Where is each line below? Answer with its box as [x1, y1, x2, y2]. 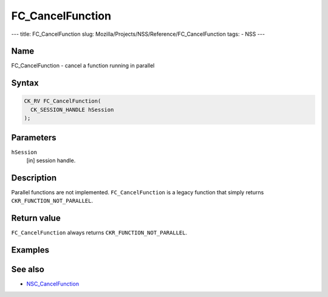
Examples [11, 245, 50, 255]
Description [11, 172, 57, 183]
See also [11, 264, 45, 275]
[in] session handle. [26, 157, 76, 164]
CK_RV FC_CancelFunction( [24, 98, 101, 104]
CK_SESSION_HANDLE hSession [30, 106, 114, 113]
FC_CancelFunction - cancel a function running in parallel [11, 62, 155, 69]
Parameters [11, 132, 56, 143]
